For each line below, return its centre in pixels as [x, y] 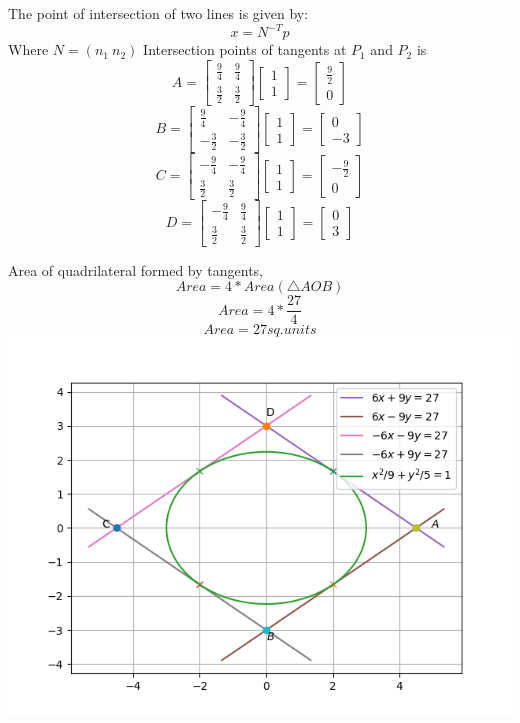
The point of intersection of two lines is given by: [158, 13]
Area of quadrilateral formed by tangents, [135, 269]
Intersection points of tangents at [245, 49]
